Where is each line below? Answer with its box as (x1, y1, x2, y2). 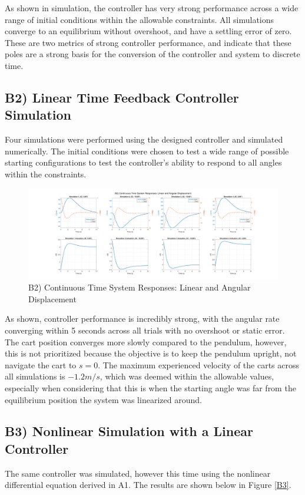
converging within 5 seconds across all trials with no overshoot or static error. (5, 324, 285, 336)
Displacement (28, 292, 77, 305)
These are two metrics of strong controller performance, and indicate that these (5, 36, 291, 48)
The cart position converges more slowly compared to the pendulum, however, (5, 335, 287, 348)
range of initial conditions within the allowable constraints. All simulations (5, 13, 274, 25)
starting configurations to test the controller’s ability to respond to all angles (5, 156, 282, 169)
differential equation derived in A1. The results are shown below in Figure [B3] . (5, 478, 291, 491)
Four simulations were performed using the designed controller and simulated (5, 133, 283, 146)
